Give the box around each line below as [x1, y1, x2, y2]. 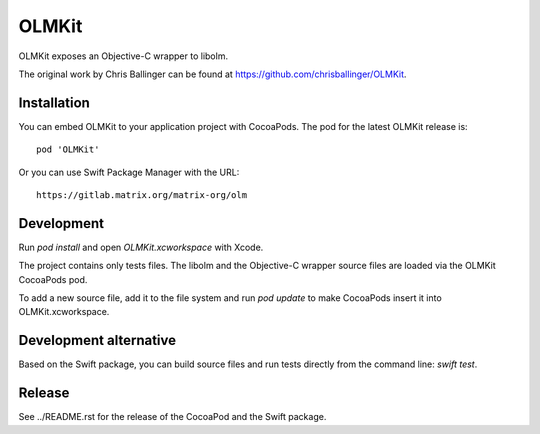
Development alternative [18, 332, 177, 349]
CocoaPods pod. [18, 273, 88, 285]
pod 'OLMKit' [36, 144, 100, 155]
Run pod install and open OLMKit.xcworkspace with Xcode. [18, 241, 264, 253]
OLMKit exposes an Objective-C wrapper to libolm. [18, 50, 229, 62]
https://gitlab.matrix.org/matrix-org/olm [36, 190, 248, 201]
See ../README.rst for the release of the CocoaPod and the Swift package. [18, 411, 327, 423]
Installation [18, 94, 90, 111]
